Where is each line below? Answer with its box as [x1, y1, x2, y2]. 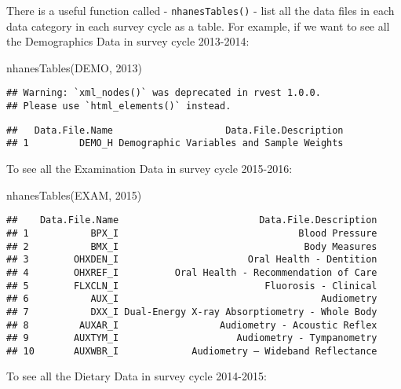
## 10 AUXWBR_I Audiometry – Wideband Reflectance [6, 345, 377, 357]
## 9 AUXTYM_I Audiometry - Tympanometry [6, 332, 377, 344]
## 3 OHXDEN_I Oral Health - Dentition [6, 254, 377, 266]
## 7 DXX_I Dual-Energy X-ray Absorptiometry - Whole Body [6, 306, 377, 317]
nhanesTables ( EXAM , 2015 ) [6, 186, 142, 203]
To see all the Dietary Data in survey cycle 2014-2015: [6, 368, 267, 384]
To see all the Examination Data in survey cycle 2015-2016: [6, 160, 293, 177]
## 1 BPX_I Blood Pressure [6, 227, 377, 239]
